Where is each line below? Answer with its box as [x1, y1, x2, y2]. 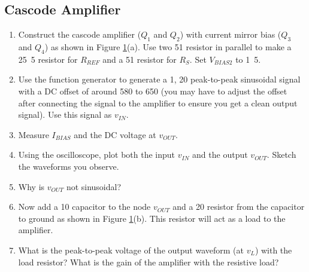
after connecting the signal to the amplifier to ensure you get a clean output [18, 96, 298, 109]
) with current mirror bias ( [180, 28, 281, 41]
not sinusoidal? [66, 180, 122, 192]
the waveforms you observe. [18, 160, 119, 172]
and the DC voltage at [74, 128, 156, 140]
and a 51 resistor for [102, 53, 177, 65]
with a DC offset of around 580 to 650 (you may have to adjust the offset [18, 84, 287, 97]
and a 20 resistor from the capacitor [172, 200, 305, 213]
